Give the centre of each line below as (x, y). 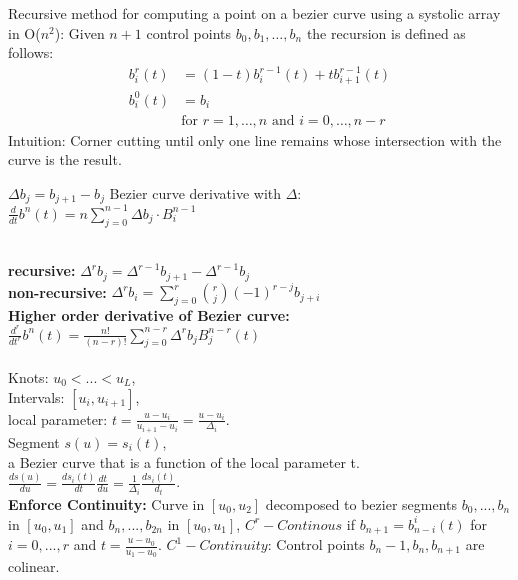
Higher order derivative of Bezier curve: (149, 314)
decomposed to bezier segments (361, 503)
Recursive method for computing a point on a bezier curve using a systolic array (254, 13)
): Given (79, 32)
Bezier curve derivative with (195, 192)
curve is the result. (65, 159)
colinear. (34, 566)
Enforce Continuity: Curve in (106, 503)
